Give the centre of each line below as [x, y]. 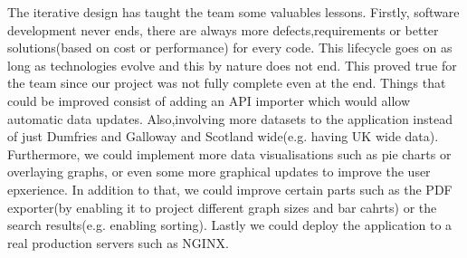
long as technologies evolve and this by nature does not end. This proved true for [232, 65]
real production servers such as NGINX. [118, 242]
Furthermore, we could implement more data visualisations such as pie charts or [229, 153]
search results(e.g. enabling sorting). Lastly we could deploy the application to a [230, 225]
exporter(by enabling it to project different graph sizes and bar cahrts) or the [222, 207]
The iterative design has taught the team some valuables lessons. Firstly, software [233, 12]
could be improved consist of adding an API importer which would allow [209, 100]
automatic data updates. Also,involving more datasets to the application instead [230, 118]
